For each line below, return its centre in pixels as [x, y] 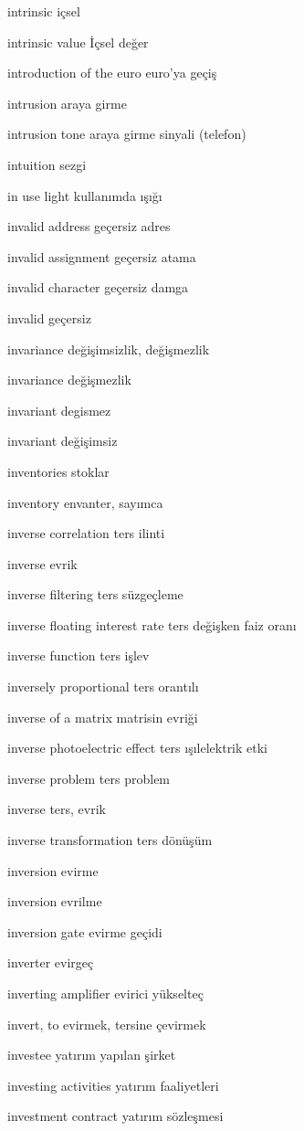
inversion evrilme [55, 901]
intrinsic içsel [44, 11]
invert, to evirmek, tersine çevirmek [107, 1024]
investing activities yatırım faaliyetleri [113, 1085]
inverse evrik [42, 563]
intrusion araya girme [67, 103]
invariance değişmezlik [69, 380]
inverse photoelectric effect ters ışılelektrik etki [138, 748]
